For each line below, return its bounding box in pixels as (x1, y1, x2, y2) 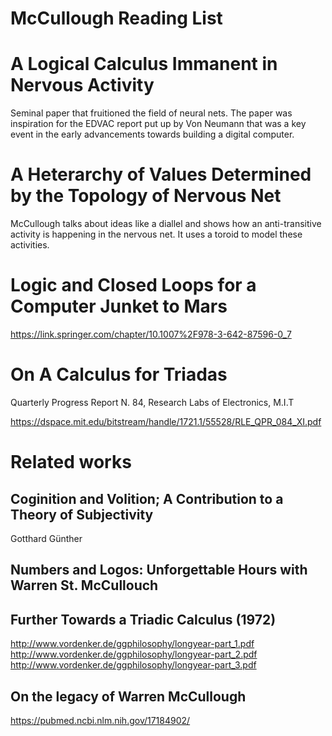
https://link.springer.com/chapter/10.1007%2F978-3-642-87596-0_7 (10, 328, 292, 340)
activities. (10, 239, 50, 251)
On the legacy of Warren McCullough (10, 688, 247, 705)
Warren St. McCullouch (10, 577, 159, 594)
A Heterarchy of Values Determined (10, 163, 312, 186)
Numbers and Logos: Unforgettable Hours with (10, 562, 308, 579)
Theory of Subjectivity (10, 506, 154, 523)
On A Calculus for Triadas (10, 363, 228, 386)
